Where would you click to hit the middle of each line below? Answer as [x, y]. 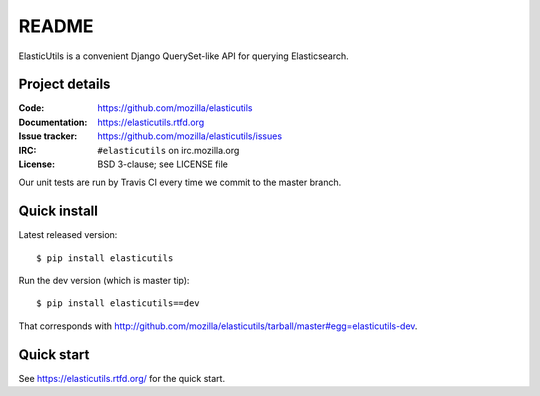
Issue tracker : [48, 136]
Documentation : [53, 122]
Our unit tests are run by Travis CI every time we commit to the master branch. [180, 182]
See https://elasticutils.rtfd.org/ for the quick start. [121, 378]
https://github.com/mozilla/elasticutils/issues [190, 136]
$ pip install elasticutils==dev [118, 303]
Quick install [58, 211]
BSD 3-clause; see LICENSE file [163, 164]
